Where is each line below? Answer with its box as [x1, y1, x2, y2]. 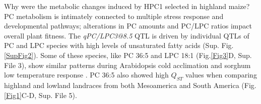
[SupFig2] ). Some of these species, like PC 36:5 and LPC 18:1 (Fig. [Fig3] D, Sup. [4, 49, 252, 60]
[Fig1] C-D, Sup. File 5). [4, 89, 77, 100]
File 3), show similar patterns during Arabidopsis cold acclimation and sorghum [4, 59, 251, 70]
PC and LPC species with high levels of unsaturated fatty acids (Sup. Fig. [4, 40, 234, 50]
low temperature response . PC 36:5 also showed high [4, 69, 169, 80]
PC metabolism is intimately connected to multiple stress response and [4, 10, 224, 21]
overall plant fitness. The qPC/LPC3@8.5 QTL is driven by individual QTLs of [4, 30, 249, 40]
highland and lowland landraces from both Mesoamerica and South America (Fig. [4, 79, 256, 90]
